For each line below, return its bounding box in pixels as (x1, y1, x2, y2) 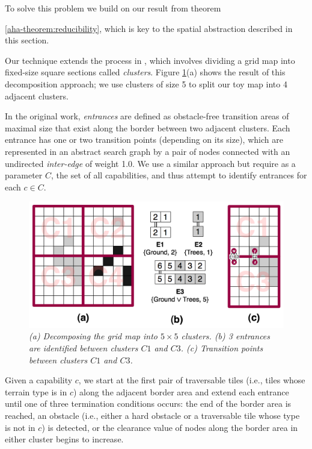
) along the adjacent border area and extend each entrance (73, 385, 289, 398)
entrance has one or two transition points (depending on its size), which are (5, 133, 283, 146)
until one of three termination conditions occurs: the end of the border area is (5, 397, 292, 410)
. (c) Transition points (180, 342, 263, 354)
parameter (5, 169, 43, 181)
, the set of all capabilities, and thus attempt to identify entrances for (50, 169, 307, 181)
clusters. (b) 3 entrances (181, 330, 271, 342)
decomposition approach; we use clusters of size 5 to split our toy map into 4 (5, 77, 287, 90)
